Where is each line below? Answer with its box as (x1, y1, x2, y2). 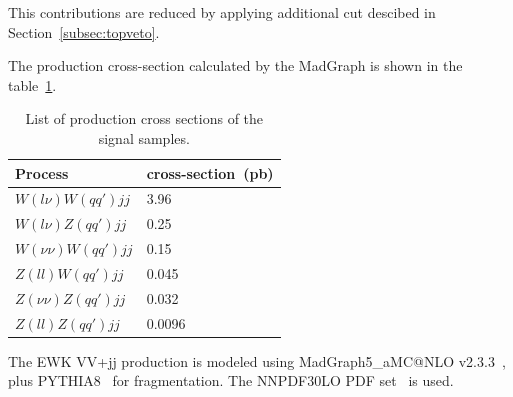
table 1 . (8, 74, 57, 95)
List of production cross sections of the (25, 108, 264, 129)
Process (15, 162, 69, 183)
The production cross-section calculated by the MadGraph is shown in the (8, 55, 463, 76)
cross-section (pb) (146, 162, 274, 183)
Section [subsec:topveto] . (8, 21, 160, 42)
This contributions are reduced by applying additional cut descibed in (8, 2, 436, 22)
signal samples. (98, 127, 190, 148)
